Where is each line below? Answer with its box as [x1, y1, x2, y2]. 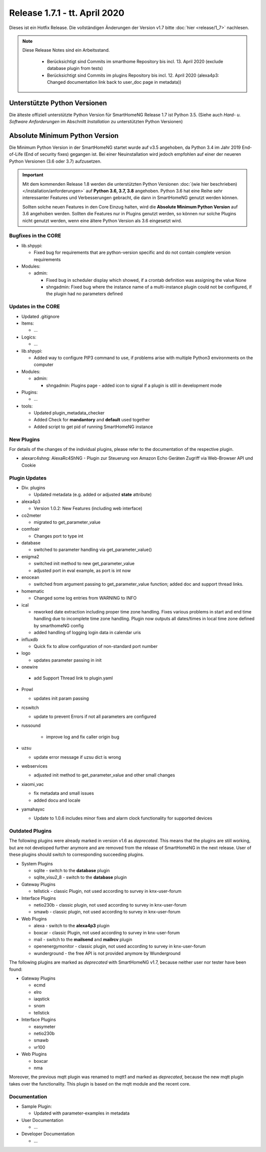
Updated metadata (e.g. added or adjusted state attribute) [33, 492, 152, 498]
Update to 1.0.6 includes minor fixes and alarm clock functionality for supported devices [33, 815, 213, 821]
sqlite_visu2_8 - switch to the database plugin [33, 875, 127, 881]
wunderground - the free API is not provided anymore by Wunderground [33, 950, 181, 956]
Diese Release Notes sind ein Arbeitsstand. [22, 47, 110, 53]
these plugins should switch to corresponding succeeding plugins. [9, 851, 144, 857]
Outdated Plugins [9, 828, 52, 835]
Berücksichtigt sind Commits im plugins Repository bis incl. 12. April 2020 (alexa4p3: [47, 72, 219, 78]
